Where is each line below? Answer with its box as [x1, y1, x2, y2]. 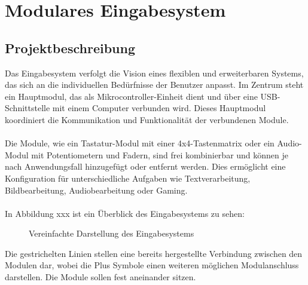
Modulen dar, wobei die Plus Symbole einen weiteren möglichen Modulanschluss [5, 259, 299, 271]
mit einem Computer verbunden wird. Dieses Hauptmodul [52, 102, 266, 114]
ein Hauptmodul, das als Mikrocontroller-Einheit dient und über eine [5, 90, 258, 102]
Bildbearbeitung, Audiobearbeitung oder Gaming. [5, 183, 188, 196]
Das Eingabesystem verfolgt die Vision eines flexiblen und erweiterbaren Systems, [5, 66, 304, 79]
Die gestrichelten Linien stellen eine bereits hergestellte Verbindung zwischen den [5, 247, 303, 259]
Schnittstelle [5, 102, 50, 114]
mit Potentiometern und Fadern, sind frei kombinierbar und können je [31, 148, 289, 161]
